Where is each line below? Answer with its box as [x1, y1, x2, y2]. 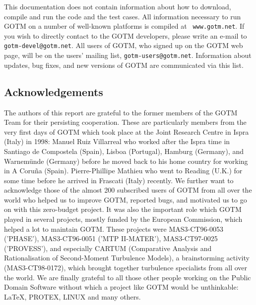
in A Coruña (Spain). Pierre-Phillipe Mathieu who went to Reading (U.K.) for [4, 165, 243, 176]
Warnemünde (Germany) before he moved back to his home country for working [4, 155, 248, 166]
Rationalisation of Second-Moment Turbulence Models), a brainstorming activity [4, 253, 250, 263]
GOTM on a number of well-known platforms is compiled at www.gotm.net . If [4, 21, 245, 31]
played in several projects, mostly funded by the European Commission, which [4, 214, 243, 224]
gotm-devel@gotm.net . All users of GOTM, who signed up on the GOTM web [4, 40, 243, 51]
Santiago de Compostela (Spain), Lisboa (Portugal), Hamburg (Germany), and [4, 146, 244, 156]
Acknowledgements [4, 84, 103, 99]
